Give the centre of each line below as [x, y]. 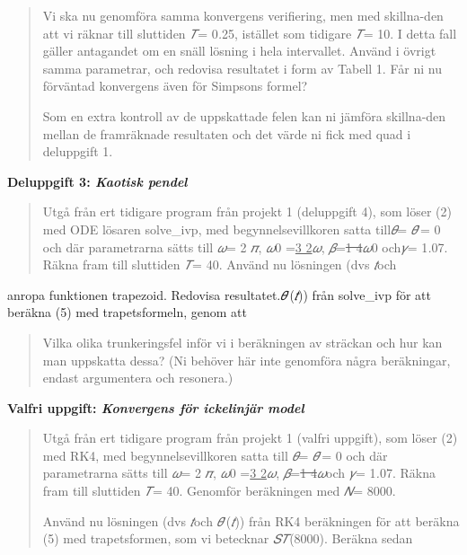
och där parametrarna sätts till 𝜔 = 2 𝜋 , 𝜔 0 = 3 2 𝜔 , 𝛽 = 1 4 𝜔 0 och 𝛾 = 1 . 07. [245, 247]
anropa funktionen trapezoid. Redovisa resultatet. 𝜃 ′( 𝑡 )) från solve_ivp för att [219, 294]
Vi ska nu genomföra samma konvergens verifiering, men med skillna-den [243, 15]
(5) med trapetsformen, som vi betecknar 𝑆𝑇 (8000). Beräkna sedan [228, 538]
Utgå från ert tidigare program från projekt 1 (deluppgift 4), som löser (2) [247, 211]
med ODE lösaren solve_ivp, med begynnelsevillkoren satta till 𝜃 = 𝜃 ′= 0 [242, 229]
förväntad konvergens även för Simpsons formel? [175, 86]
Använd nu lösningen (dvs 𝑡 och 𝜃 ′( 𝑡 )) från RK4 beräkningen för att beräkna [251, 520]
